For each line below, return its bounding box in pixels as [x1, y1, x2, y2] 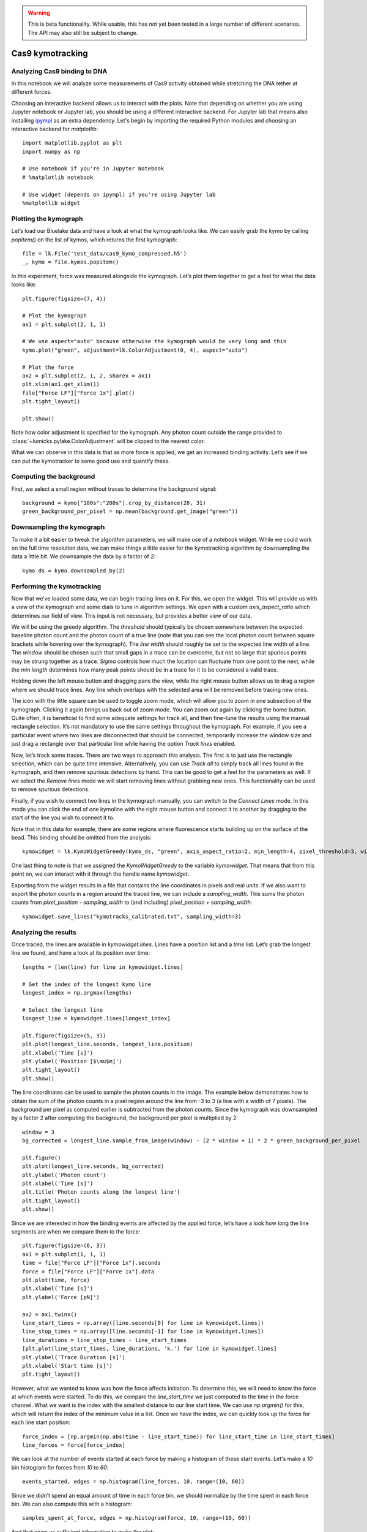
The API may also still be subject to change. [28, 29, 138, 36]
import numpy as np [22, 148, 81, 155]
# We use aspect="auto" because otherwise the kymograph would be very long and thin [22, 338, 287, 345]
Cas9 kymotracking [11, 48, 88, 58]
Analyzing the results [11, 928, 76, 936]
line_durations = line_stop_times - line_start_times [22, 1337, 187, 1343]
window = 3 [22, 1128, 55, 1136]
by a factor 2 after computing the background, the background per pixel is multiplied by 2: [11, 1114, 239, 1121]
